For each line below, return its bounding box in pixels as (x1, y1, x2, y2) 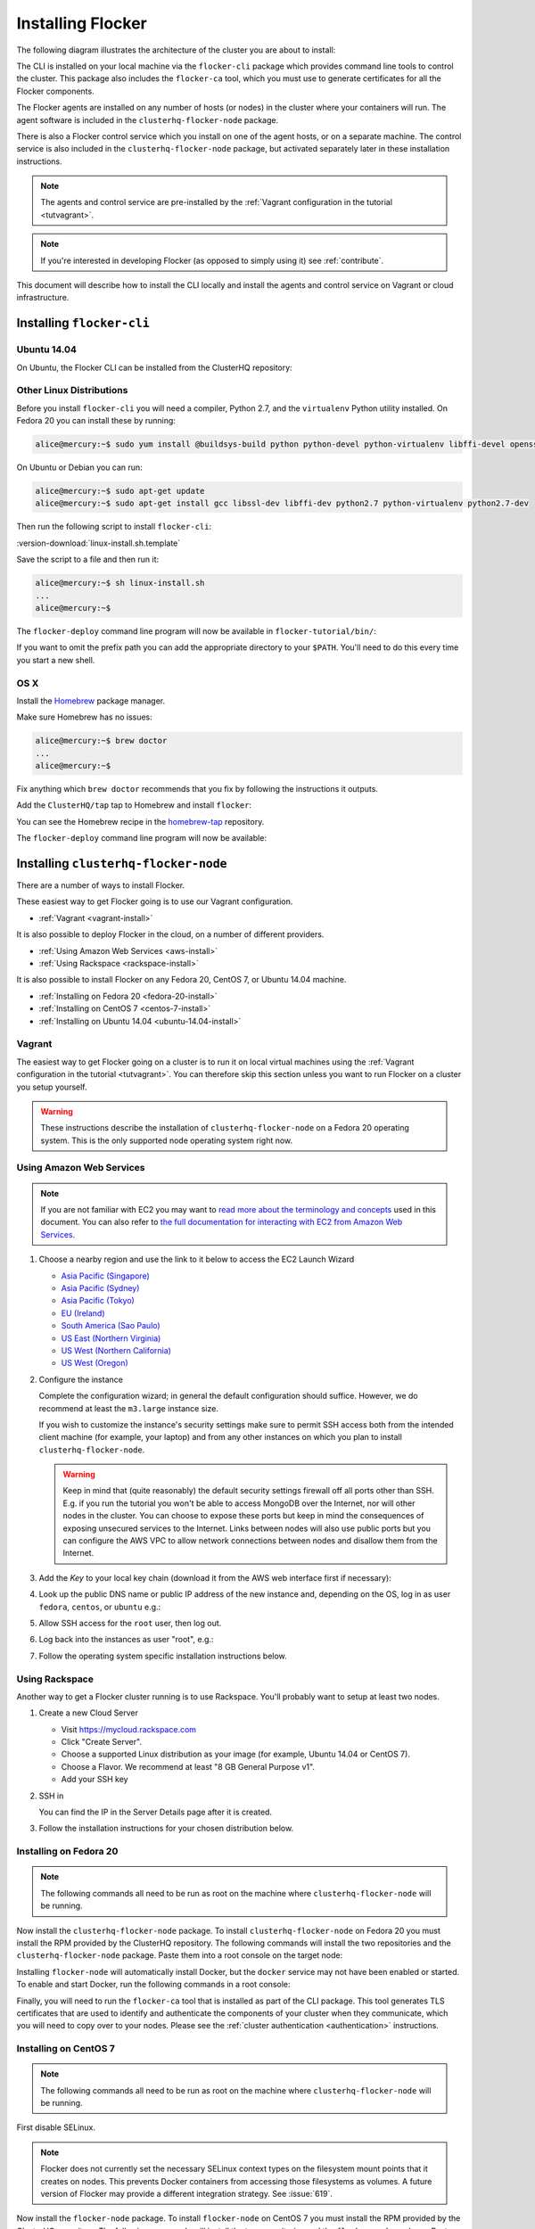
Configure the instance (38, 1374, 124, 1385)
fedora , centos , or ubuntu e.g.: (38, 1601, 161, 1612)
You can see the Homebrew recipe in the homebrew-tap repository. (16, 816, 265, 827)
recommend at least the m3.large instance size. (38, 1402, 218, 1413)
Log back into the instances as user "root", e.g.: (38, 1634, 214, 1645)
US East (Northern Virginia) (61, 1333, 161, 1344)
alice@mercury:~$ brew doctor (35, 736, 168, 746)
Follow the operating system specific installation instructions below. (38, 1650, 287, 1661)
